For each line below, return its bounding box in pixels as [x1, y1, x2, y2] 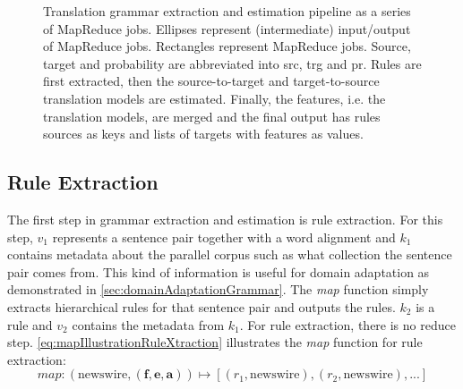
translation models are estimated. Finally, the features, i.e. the [43, 89, 386, 107]
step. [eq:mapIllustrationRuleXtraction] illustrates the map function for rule [7, 333, 423, 351]
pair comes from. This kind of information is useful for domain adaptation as [7, 262, 430, 281]
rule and [7, 315, 53, 334]
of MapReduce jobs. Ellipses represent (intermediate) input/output [43, 19, 411, 38]
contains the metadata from [72, 315, 225, 334]
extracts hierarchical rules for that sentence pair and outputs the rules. [7, 297, 396, 316]
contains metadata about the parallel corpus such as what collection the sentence [7, 245, 452, 264]
